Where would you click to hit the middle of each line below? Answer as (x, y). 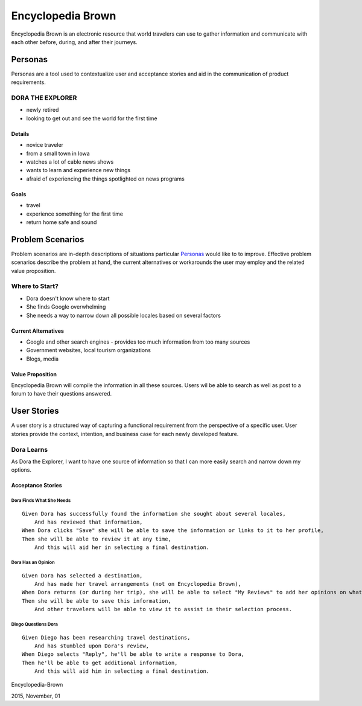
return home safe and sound (62, 222)
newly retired (43, 110)
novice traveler (45, 145)
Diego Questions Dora (35, 624)
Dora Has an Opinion (33, 562)
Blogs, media (43, 359)
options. (21, 470)
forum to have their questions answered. (61, 394)
